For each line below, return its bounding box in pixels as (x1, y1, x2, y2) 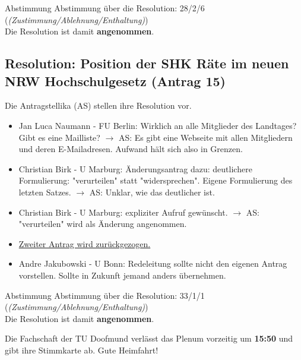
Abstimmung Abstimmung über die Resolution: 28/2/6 (5, 2, 205, 14)
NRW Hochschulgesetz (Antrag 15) (5, 71, 226, 90)
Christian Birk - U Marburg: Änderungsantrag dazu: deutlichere (18, 162, 252, 175)
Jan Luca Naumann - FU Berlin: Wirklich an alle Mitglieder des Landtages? (18, 119, 297, 131)
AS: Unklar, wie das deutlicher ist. (89, 185, 215, 198)
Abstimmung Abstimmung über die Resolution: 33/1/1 (5, 289, 205, 301)
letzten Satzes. (18, 185, 71, 198)
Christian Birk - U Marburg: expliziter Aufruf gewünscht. (18, 206, 228, 218)
